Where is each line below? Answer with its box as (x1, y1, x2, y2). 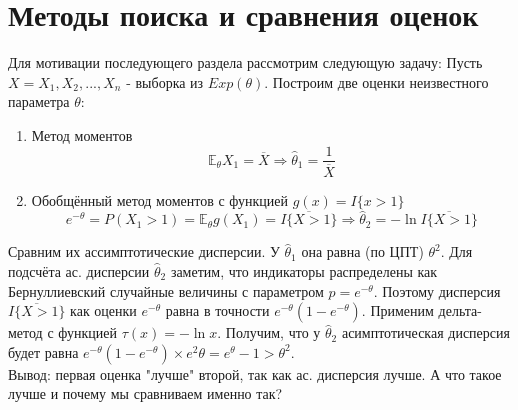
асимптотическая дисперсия (341, 322, 510, 343)
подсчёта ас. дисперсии (8, 261, 150, 282)
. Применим (361, 300, 434, 321)
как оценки (70, 300, 137, 321)
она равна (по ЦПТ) (301, 241, 424, 262)
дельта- (438, 300, 482, 321)
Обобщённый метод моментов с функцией (31, 189, 289, 210)
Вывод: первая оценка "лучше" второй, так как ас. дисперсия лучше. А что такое (8, 363, 502, 384)
